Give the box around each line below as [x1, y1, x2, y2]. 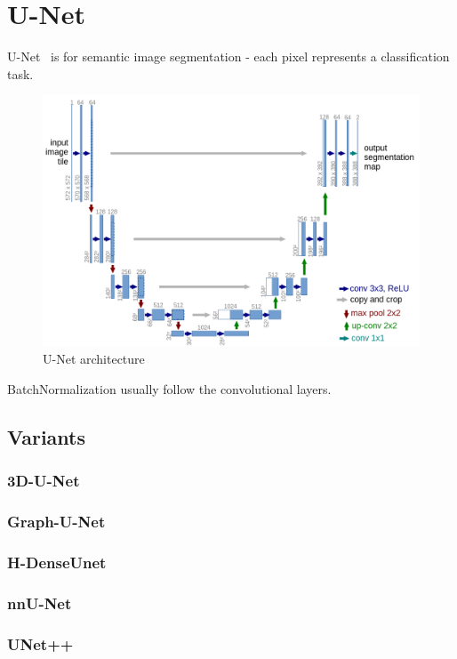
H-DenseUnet [7, 551, 107, 573]
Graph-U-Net [7, 510, 106, 533]
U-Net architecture [43, 350, 145, 368]
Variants [7, 422, 86, 450]
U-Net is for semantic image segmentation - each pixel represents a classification [7, 47, 450, 66]
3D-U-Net [7, 470, 80, 492]
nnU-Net [7, 591, 72, 614]
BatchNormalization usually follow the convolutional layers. [7, 379, 332, 398]
